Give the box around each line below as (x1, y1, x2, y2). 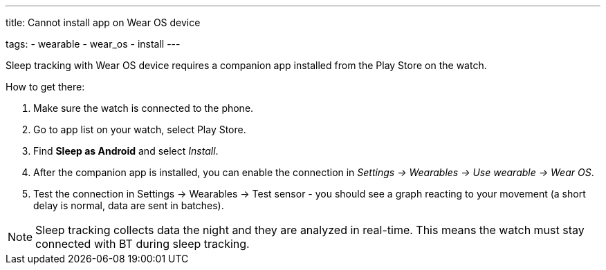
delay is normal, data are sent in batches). (33, 200, 224, 211)
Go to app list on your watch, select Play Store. (33, 124, 246, 135)
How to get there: (6, 81, 85, 93)
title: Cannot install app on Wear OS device (6, 17, 201, 28)
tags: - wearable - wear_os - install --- (6, 38, 181, 50)
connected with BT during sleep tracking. (35, 237, 250, 251)
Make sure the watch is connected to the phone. (33, 102, 254, 114)
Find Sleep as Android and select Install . (33, 145, 219, 157)
